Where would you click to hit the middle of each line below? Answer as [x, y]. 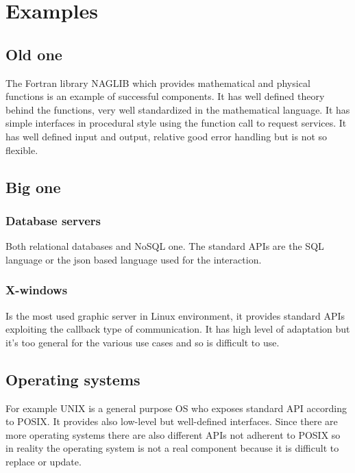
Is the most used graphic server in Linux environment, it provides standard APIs [175, 315]
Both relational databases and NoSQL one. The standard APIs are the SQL [165, 246]
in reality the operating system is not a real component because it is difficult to [172, 448]
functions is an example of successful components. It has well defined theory [165, 96]
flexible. [22, 150]
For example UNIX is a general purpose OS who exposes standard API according [176, 408]
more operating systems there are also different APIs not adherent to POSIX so [173, 434]
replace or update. [44, 461]
